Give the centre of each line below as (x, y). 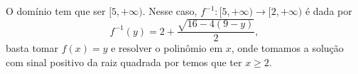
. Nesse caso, (170, 11)
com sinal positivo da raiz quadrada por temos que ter (124, 62)
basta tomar (32, 48)
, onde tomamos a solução (287, 48)
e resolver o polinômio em (167, 48)
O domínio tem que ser (56, 11)
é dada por (329, 11)
